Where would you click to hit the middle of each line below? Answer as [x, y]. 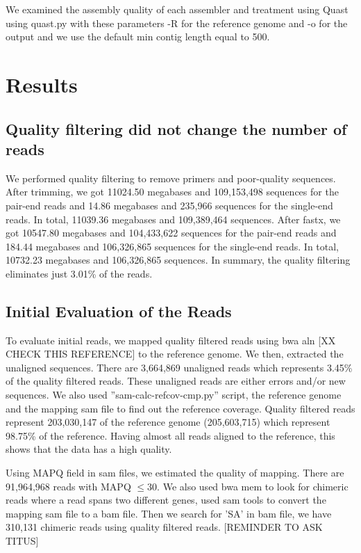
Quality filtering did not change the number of [176, 128]
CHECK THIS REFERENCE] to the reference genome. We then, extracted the [175, 354]
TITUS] [22, 541]
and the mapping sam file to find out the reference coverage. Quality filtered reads [180, 408]
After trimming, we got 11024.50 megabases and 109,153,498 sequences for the [172, 192]
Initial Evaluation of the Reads [119, 311]
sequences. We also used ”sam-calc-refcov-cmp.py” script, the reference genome [174, 395]
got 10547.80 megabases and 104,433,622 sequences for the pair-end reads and [171, 233]
